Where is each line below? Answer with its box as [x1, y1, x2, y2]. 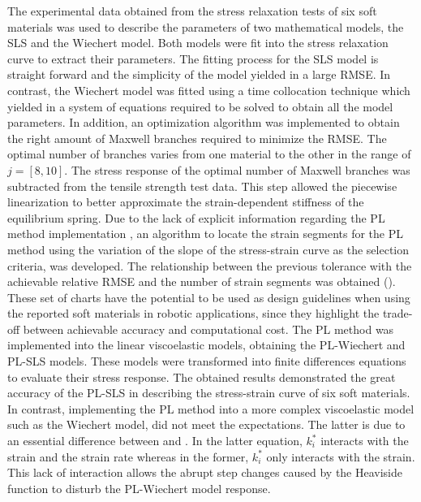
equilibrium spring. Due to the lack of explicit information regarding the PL [7, 209, 385, 226]
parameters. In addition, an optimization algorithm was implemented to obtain [7, 114, 400, 131]
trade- [382, 305, 413, 322]
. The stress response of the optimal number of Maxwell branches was [64, 161, 410, 178]
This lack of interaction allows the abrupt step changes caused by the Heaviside [7, 464, 403, 481]
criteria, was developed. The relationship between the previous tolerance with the [7, 257, 412, 274]
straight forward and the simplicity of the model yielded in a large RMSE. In [7, 66, 391, 83]
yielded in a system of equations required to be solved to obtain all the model [7, 97, 393, 115]
